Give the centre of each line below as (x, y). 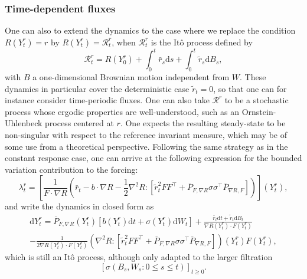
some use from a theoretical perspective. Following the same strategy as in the (146, 146)
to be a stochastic (257, 100)
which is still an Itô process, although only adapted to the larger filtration (139, 257)
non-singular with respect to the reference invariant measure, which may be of (146, 135)
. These (253, 77)
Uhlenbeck (24, 123)
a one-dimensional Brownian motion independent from (131, 77)
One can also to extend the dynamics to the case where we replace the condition (150, 30)
